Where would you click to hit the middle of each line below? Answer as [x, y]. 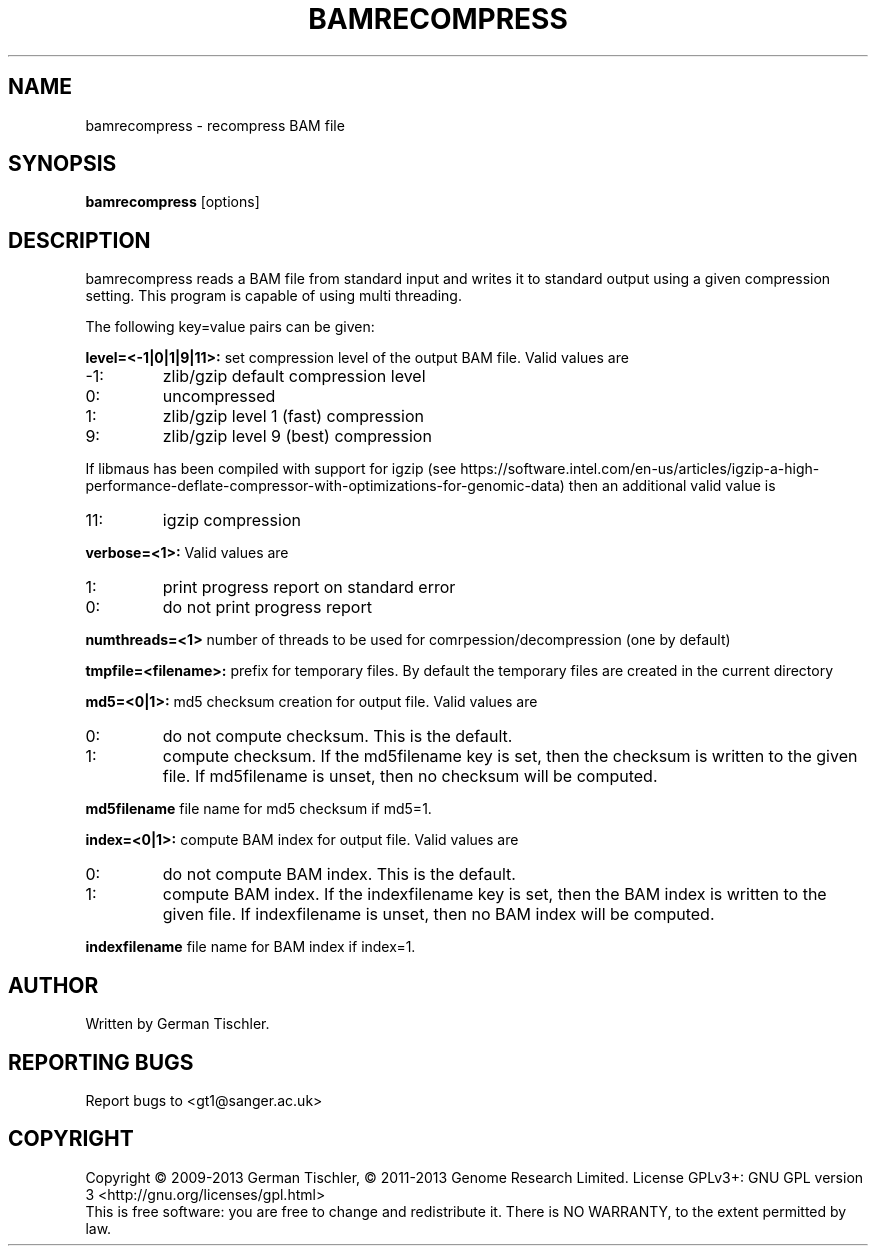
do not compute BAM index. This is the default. [339, 874]
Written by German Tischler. [177, 1024]
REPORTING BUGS [101, 1062]
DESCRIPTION [79, 240]
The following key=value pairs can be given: [230, 327]
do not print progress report [267, 607]
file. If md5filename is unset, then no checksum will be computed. [410, 776]
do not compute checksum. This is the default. [337, 736]
